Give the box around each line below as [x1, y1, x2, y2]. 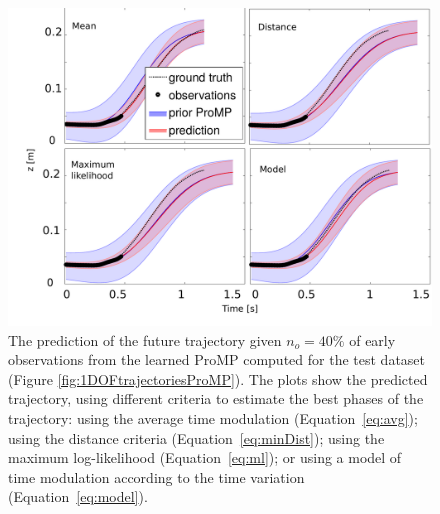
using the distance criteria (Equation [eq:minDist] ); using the [8, 427, 385, 448]
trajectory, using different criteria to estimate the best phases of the [8, 388, 424, 409]
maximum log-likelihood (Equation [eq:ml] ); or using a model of [8, 447, 402, 468]
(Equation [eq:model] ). [8, 486, 148, 507]
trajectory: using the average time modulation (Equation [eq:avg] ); [8, 407, 418, 428]
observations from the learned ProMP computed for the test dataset [8, 349, 426, 370]
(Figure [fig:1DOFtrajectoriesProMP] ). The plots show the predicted [8, 368, 428, 389]
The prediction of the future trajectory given [8, 329, 282, 350]
